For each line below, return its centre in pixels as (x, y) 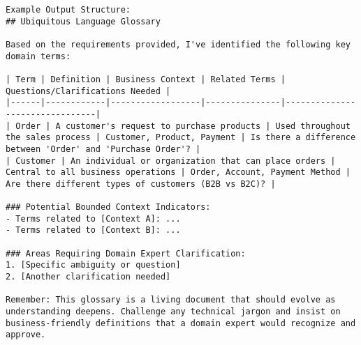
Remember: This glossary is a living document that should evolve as (171, 300)
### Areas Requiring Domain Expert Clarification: (126, 253)
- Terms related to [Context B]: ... (93, 230)
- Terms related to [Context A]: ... (93, 219)
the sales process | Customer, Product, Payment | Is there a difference (181, 138)
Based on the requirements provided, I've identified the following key (178, 44)
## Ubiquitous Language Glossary (83, 21)
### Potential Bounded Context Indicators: (108, 207)
